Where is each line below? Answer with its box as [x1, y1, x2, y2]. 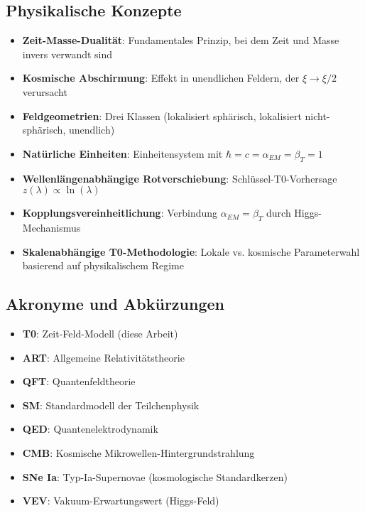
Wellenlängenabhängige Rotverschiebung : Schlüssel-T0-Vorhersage [22, 171, 337, 185]
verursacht [22, 84, 67, 99]
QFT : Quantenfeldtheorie [22, 374, 136, 389]
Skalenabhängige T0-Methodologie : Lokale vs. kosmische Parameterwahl [22, 244, 360, 259]
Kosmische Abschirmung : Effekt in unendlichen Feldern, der [22, 70, 300, 85]
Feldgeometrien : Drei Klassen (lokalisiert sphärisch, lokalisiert [22, 108, 302, 123]
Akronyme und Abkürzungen [6, 293, 224, 315]
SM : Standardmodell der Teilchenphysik [22, 397, 200, 412]
